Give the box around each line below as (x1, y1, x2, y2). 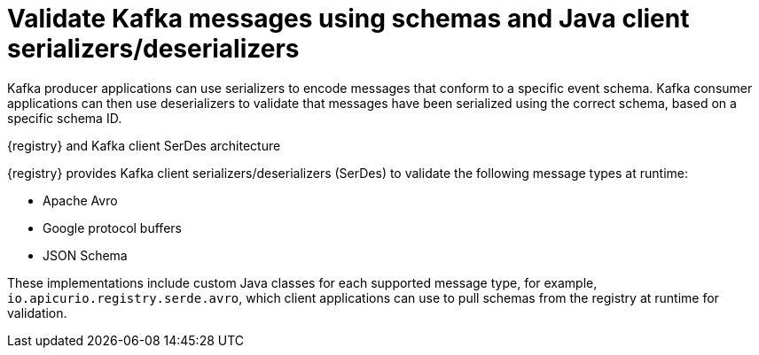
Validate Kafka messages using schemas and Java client (7, 4, 690, 34)
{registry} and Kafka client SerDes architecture (7, 137, 281, 153)
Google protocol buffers (43, 220, 182, 235)
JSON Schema (43, 247, 128, 263)
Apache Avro (43, 192, 118, 208)
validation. (7, 305, 67, 320)
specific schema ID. (7, 110, 122, 126)
